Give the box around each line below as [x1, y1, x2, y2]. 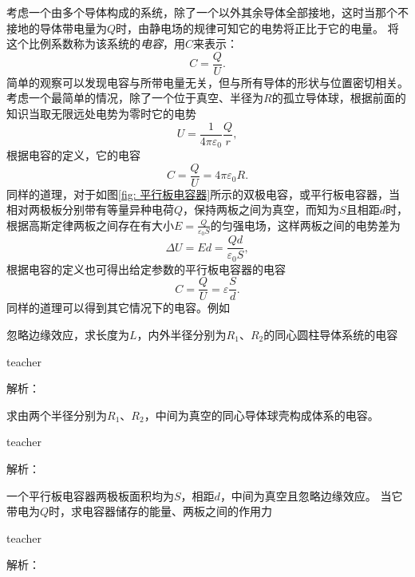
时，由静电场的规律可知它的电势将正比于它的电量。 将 [116, 19, 399, 36]
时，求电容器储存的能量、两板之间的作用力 [49, 503, 273, 520]
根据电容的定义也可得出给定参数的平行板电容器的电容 [6, 260, 286, 277]
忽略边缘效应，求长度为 [6, 326, 129, 342]
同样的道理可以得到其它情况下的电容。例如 [6, 299, 230, 316]
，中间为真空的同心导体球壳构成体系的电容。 [144, 406, 379, 423]
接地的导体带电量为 [6, 19, 107, 36]
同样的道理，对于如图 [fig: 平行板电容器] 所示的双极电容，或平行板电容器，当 [6, 185, 401, 202]
